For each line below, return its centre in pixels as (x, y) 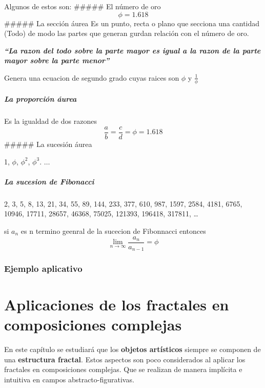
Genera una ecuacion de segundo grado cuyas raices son (92, 77)
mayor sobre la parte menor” (57, 60)
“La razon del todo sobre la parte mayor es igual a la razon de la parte (132, 50)
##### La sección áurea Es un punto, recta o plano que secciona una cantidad (132, 23)
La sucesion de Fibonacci (49, 181)
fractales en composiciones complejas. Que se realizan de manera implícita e (123, 369)
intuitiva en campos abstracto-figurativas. (69, 379)
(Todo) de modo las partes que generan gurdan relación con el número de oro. (127, 33)
